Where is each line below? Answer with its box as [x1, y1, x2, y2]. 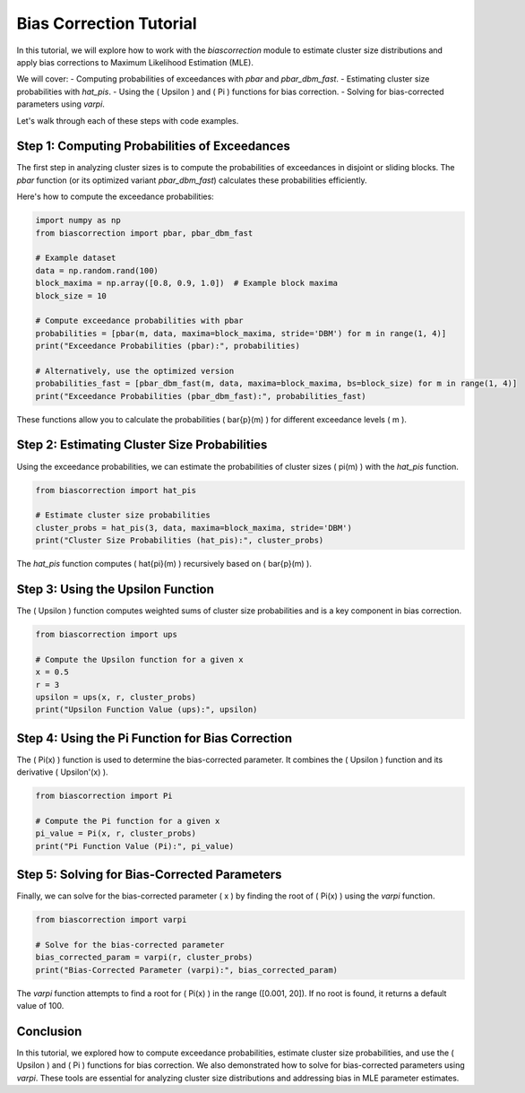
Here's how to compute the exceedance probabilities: [16, 191, 214, 202]
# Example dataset [35, 253, 116, 264]
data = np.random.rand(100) [35, 265, 159, 275]
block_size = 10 [35, 291, 108, 300]
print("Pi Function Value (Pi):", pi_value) [35, 841, 235, 851]
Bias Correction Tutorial [16, 13, 197, 33]
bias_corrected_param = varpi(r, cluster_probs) [35, 952, 254, 963]
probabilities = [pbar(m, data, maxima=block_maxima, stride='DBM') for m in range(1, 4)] [35, 328, 447, 338]
